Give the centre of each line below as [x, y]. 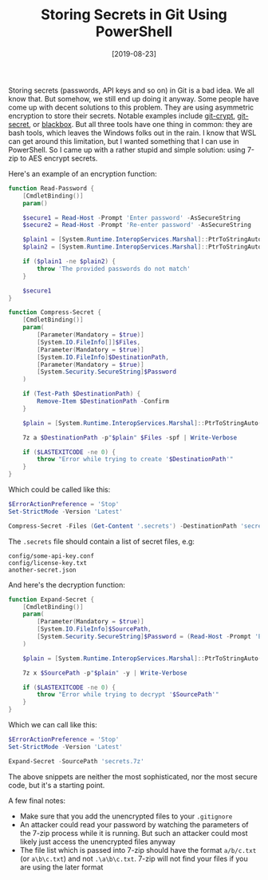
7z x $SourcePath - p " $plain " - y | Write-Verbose [105, 673]
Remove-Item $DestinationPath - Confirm [103, 401]
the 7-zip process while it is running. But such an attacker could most [134, 833]
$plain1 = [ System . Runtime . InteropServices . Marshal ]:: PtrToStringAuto [142, 240]
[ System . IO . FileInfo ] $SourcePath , [94, 629]
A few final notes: [37, 800]
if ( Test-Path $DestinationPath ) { [82, 394]
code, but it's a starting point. [57, 785]
